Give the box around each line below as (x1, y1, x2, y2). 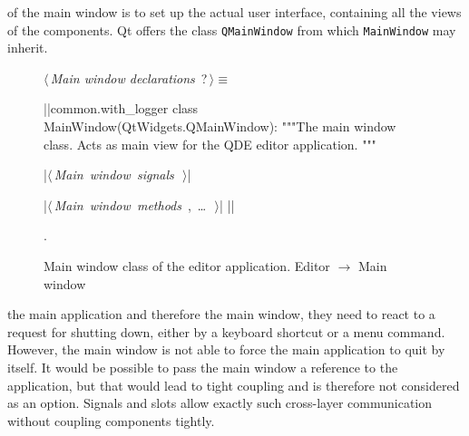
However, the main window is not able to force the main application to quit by (7, 340, 445, 359)
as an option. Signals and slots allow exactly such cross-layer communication (7, 393, 433, 412)
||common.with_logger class (44, 99, 199, 118)
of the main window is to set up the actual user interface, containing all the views (7, 3, 462, 21)
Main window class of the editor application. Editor (44, 257, 330, 275)
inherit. (7, 38, 48, 57)
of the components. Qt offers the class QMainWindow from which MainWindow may (7, 20, 456, 39)
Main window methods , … (54, 195, 207, 214)
